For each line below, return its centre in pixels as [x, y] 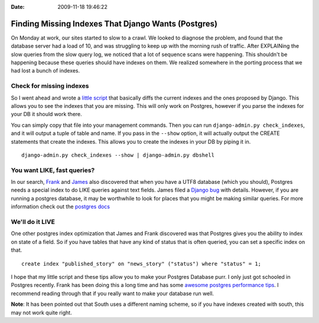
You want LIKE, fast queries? [53, 170]
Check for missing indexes [50, 86]
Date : [18, 7]
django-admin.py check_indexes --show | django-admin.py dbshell [118, 155]
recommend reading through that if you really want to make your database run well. [113, 293]
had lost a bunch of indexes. [45, 71]
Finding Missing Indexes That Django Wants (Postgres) [114, 24]
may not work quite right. [41, 312]
